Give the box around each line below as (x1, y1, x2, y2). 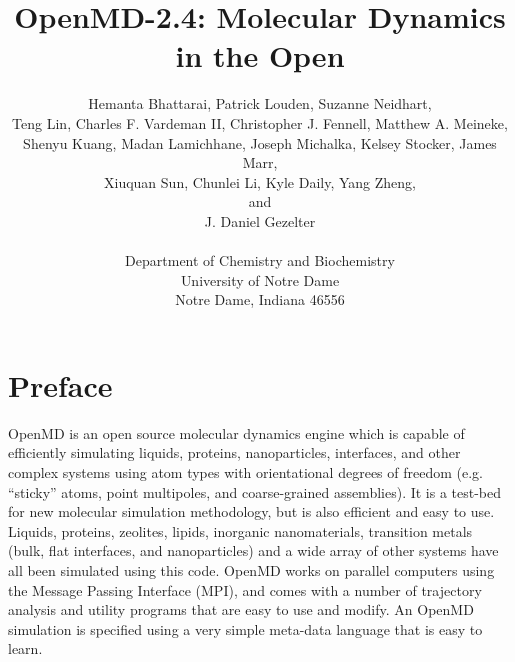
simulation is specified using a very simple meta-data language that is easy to (8, 618, 483, 639)
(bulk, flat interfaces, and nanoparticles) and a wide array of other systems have (8, 540, 499, 561)
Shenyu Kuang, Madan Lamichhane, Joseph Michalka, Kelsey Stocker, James (23, 132, 497, 153)
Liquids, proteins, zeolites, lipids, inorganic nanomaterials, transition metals (8, 520, 473, 541)
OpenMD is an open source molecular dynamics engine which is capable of (8, 422, 465, 443)
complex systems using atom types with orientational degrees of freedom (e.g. (8, 461, 483, 482)
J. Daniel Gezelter (204, 210, 316, 231)
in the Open (175, 35, 345, 76)
